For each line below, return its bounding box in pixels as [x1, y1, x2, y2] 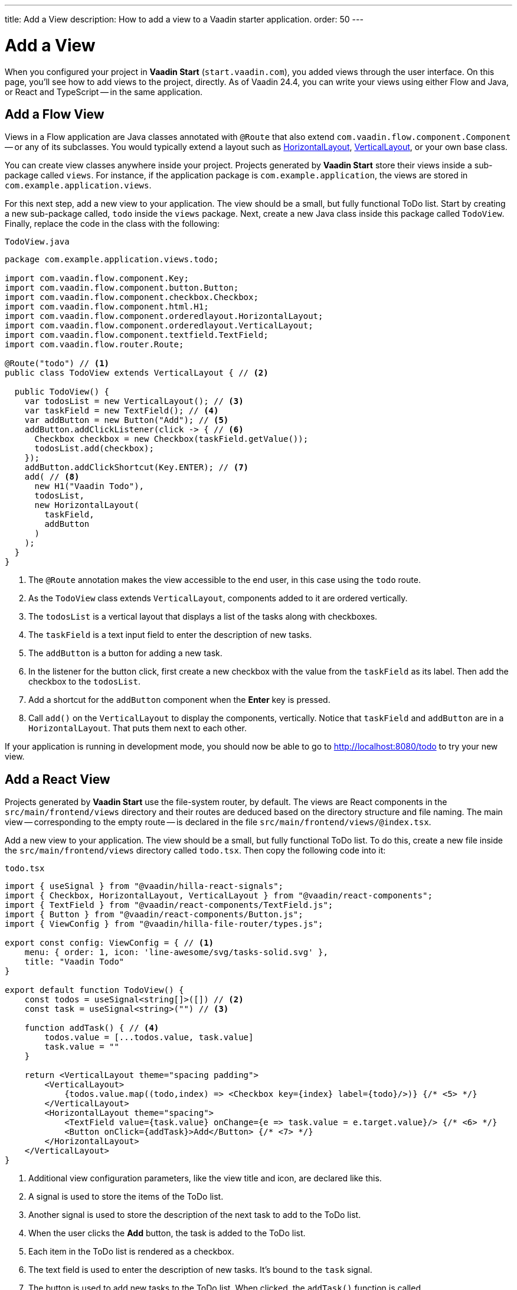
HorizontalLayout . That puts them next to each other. [28, 723, 247, 734]
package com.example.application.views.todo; [5, 255, 219, 265]
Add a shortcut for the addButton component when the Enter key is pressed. [28, 695, 331, 705]
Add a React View [5, 771, 110, 787]
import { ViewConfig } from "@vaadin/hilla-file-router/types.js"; [5, 919, 323, 929]
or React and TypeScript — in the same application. [5, 86, 203, 97]
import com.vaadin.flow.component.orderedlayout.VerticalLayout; [5, 321, 313, 331]
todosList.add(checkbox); [34, 444, 154, 454]
